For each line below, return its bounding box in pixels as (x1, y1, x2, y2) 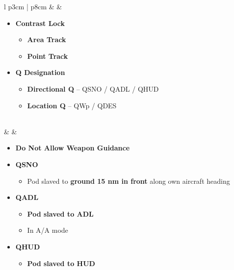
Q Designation (15, 67, 65, 77)
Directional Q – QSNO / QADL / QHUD (27, 83, 159, 94)
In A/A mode (27, 225, 68, 235)
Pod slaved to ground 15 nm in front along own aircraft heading (27, 175, 230, 186)
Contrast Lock (15, 18, 65, 28)
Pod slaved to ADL (27, 208, 94, 219)
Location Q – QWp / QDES (27, 100, 117, 110)
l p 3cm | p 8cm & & (4, 1, 62, 11)
